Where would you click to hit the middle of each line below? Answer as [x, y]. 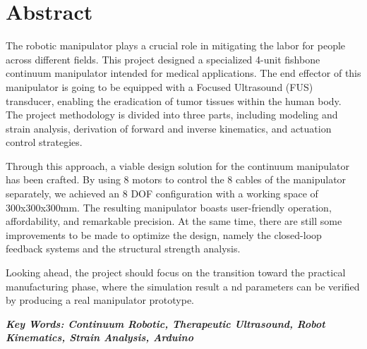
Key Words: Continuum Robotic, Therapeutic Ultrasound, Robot [166, 323]
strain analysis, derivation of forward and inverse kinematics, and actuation [169, 128]
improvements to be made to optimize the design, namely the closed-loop [164, 234]
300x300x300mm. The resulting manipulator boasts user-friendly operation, [169, 207]
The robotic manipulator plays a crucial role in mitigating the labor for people [176, 45]
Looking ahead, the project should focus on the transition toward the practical [176, 273]
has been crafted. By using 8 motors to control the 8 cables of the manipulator [176, 179]
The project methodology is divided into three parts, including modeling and [172, 115]
